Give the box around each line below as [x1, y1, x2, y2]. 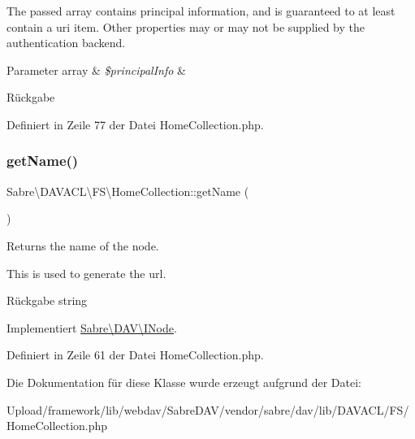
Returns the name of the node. [6, 237, 159, 254]
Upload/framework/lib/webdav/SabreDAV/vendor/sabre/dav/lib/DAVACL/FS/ [6, 401, 409, 418]
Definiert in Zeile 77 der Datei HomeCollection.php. [6, 115, 264, 133]
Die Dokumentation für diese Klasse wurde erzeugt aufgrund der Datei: [6, 373, 361, 390]
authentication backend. [6, 34, 126, 51]
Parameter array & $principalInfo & [6, 61, 186, 78]
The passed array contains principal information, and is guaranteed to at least [6, 2, 396, 19]
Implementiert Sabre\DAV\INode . [6, 319, 177, 336]
